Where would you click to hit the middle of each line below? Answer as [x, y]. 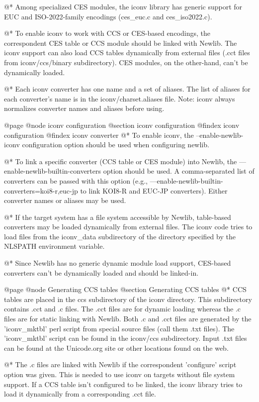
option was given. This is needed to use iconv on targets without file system [120, 374]
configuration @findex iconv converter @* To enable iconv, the [99, 135]
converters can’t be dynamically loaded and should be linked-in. [101, 272]
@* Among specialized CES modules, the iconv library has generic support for [123, 6]
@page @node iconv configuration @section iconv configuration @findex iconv [122, 125]
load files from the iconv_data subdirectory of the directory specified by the [120, 236]
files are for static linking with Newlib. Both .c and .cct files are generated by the [128, 319]
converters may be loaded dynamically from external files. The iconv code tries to [128, 227]
